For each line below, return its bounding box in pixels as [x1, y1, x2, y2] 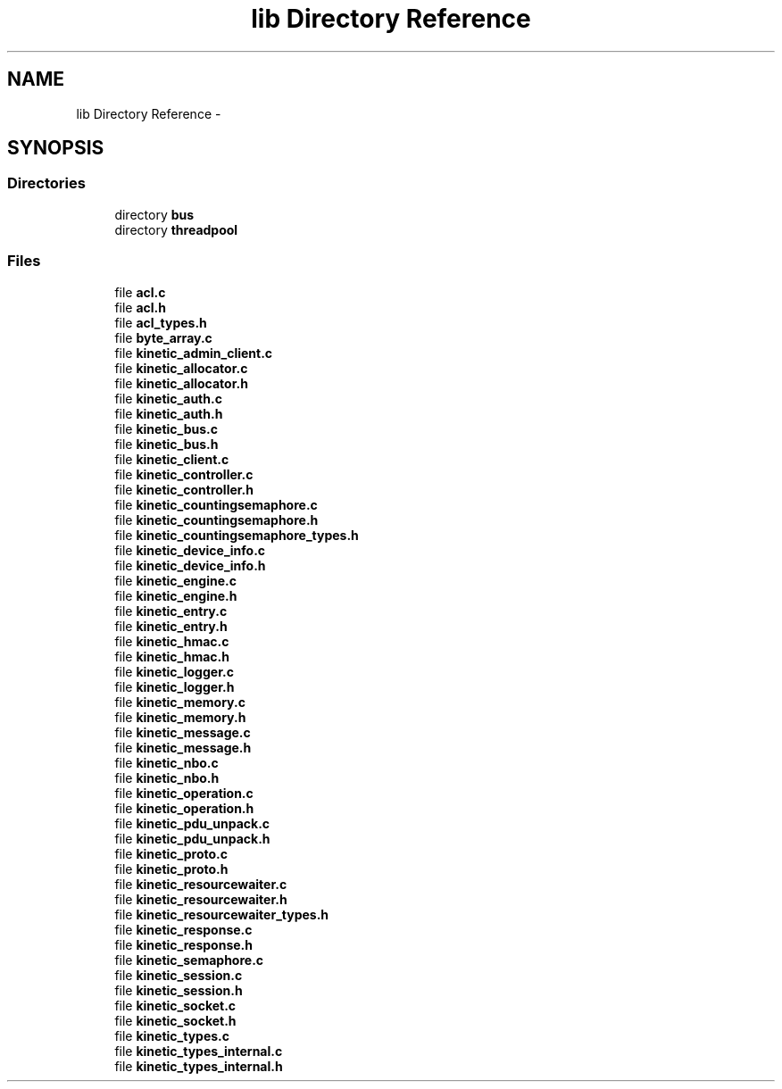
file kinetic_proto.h [114, 860, 229, 877]
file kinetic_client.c [114, 451, 229, 467]
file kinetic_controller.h [114, 481, 254, 497]
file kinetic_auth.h [114, 405, 223, 421]
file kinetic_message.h [114, 739, 252, 755]
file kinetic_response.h [114, 936, 253, 952]
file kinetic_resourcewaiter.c [114, 876, 287, 892]
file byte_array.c [114, 329, 212, 345]
